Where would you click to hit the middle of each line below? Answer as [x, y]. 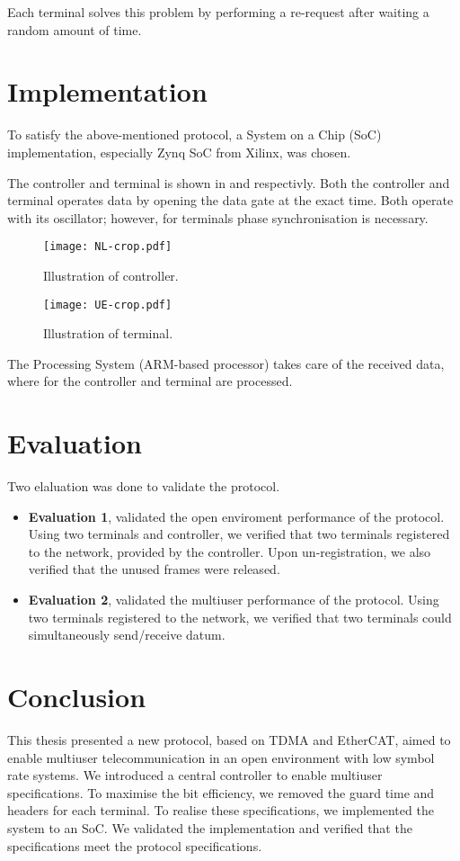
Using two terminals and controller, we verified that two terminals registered [239, 534]
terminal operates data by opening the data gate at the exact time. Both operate [230, 200]
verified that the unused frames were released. [154, 569]
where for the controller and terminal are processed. [150, 381]
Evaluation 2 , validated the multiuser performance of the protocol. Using [234, 600]
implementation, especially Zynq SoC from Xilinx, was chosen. [179, 152]
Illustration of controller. [111, 275]
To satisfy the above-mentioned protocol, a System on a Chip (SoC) [195, 135]
